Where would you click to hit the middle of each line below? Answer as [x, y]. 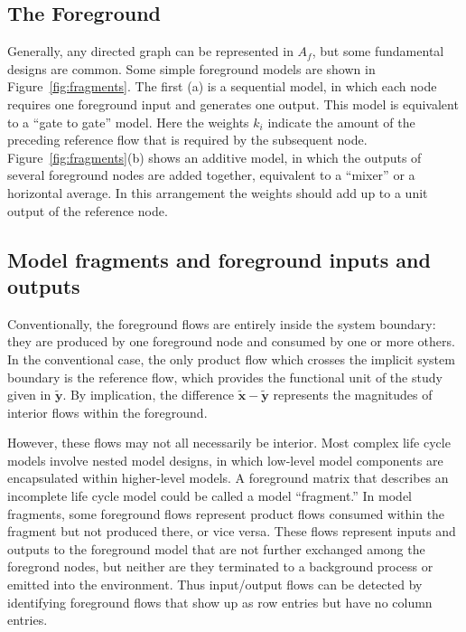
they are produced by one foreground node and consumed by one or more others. [231, 341]
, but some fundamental [378, 51]
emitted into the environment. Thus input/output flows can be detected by [215, 585]
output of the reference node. [88, 210]
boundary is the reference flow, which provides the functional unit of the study [225, 377]
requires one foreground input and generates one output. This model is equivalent [233, 104]
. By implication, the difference [149, 395]
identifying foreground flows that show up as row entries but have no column [220, 602]
